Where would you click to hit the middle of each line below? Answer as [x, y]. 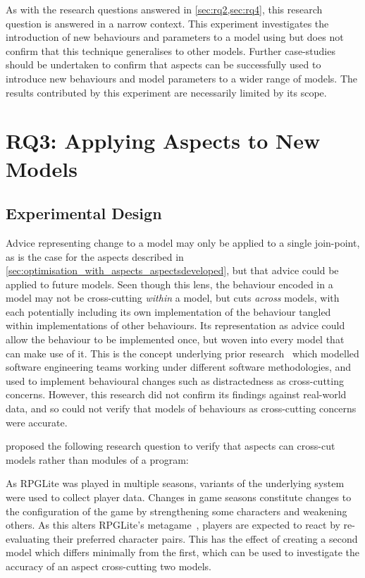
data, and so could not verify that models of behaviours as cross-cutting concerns [181, 408]
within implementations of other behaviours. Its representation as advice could [175, 325]
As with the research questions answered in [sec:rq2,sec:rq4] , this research [164, 9]
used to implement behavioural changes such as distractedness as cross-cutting [175, 380]
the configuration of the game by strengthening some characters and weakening [177, 511]
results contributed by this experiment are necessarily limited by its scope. [166, 92]
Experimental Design [84, 213]
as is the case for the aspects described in [95, 256]
